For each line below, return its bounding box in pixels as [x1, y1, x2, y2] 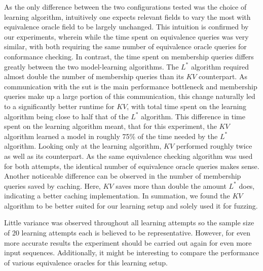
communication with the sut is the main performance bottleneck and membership [4, 81, 257, 91]
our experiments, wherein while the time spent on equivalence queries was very [4, 31, 249, 42]
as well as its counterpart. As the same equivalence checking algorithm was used [4, 150, 253, 161]
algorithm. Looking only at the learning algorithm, [4, 141, 162, 151]
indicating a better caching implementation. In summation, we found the [4, 190, 230, 201]
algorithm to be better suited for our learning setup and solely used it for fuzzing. [4, 200, 258, 211]
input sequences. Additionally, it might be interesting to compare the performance [4, 247, 259, 258]
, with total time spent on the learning [127, 100, 247, 111]
